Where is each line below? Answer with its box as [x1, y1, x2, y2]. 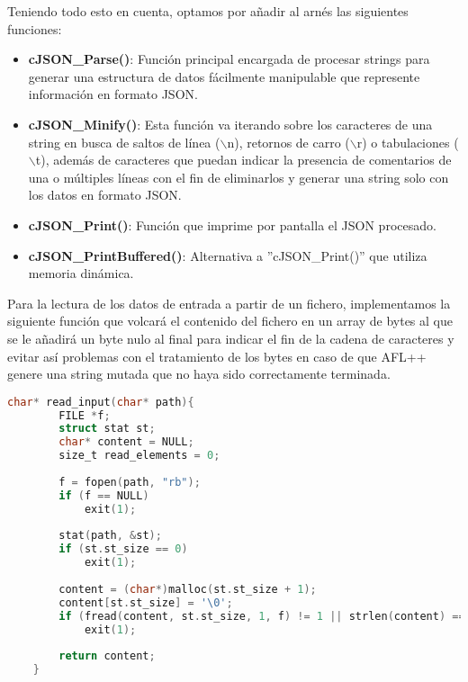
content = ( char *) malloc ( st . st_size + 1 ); [58, 582, 317, 596]
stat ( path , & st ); [58, 529, 162, 543]
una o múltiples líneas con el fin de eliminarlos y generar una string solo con [28, 167, 449, 186]
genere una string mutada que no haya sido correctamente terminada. [7, 364, 391, 383]
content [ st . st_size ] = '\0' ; [58, 596, 233, 609]
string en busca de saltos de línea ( [28, 132, 220, 151]
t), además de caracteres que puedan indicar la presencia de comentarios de [35, 150, 452, 169]
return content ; [58, 650, 156, 663]
